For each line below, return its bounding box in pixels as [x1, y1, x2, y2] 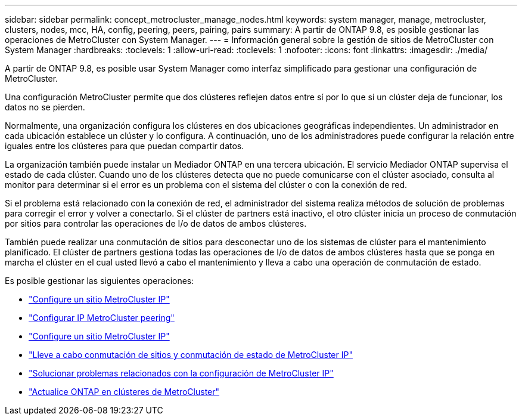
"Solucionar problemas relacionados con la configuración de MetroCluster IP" [29, 368, 334, 378]
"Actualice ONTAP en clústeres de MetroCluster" [29, 387, 220, 397]
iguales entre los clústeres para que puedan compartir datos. [5, 141, 244, 151]
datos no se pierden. [5, 102, 85, 112]
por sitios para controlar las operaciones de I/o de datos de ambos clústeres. [5, 218, 307, 228]
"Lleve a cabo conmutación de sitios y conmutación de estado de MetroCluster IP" [29, 350, 353, 360]
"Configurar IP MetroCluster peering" [29, 313, 175, 323]
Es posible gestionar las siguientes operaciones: [5, 276, 194, 286]
